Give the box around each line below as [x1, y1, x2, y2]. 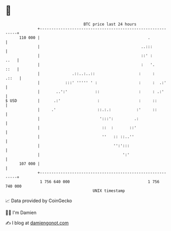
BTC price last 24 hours [83, 22, 137, 27]
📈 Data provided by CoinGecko [5, 198, 72, 204]
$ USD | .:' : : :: [5, 98, 158, 103]
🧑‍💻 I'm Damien [5, 209, 37, 216]
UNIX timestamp [92, 188, 125, 193]
